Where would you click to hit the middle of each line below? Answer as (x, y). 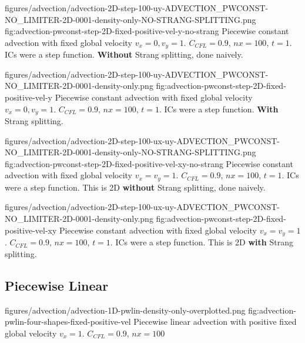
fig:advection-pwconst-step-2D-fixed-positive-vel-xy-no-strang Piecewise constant (149, 163)
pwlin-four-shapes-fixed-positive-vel (68, 322)
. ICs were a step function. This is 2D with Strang (202, 242)
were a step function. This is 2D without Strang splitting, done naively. (135, 187)
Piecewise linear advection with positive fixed (215, 322)
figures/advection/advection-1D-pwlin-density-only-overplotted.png (125, 310)
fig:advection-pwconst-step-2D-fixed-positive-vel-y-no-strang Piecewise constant (147, 31)
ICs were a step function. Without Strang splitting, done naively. (124, 54)
